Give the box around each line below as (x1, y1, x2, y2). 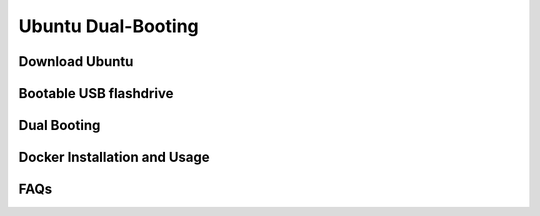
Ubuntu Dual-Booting (18, 15, 199, 37)
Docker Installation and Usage (18, 149, 210, 166)
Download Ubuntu (18, 53, 134, 70)
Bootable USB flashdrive (18, 85, 174, 102)
